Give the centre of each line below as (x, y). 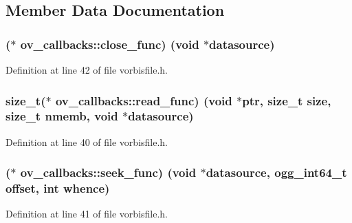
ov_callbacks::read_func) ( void (144, 100)
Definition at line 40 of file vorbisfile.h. (87, 141)
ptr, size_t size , (287, 100)
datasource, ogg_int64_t (276, 172)
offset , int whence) (58, 188)
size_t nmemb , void (62, 116)
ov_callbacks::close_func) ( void (110, 44)
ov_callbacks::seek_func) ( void (108, 172)
